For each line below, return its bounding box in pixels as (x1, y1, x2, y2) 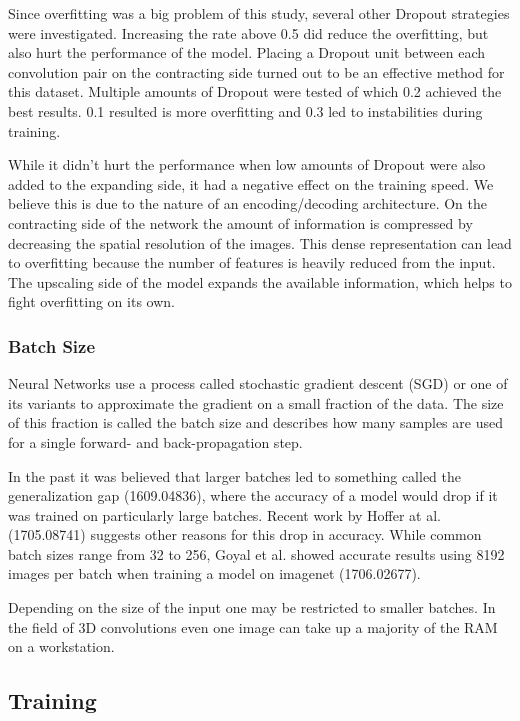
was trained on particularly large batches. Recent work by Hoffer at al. (8, 504, 442, 525)
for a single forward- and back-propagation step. (8, 431, 303, 452)
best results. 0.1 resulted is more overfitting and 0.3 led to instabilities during (8, 100, 483, 121)
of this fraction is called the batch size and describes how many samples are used (8, 412, 503, 433)
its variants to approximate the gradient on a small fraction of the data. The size (8, 392, 504, 413)
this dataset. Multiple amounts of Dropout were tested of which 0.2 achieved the (8, 81, 502, 102)
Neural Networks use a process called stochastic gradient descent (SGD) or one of (8, 373, 508, 394)
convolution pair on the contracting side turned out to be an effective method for (8, 61, 505, 82)
